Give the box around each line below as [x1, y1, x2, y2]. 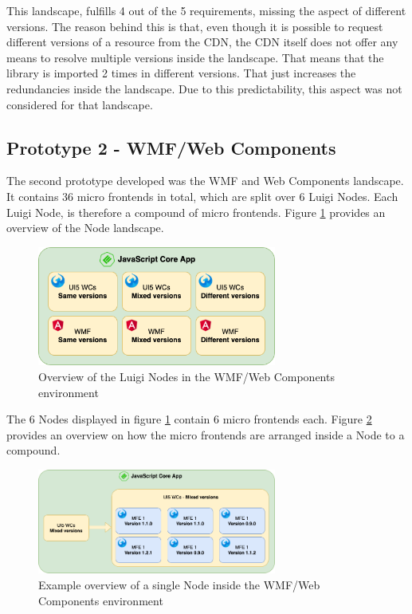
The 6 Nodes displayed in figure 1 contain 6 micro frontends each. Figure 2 [6, 411, 372, 427]
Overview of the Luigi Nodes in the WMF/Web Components [38, 368, 335, 385]
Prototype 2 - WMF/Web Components [6, 135, 336, 159]
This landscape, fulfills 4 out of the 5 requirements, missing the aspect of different [6, 2, 406, 18]
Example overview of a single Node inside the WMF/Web [38, 576, 320, 592]
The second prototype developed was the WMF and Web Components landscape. [6, 172, 404, 189]
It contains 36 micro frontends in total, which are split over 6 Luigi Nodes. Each [6, 187, 398, 204]
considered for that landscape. [6, 96, 153, 112]
